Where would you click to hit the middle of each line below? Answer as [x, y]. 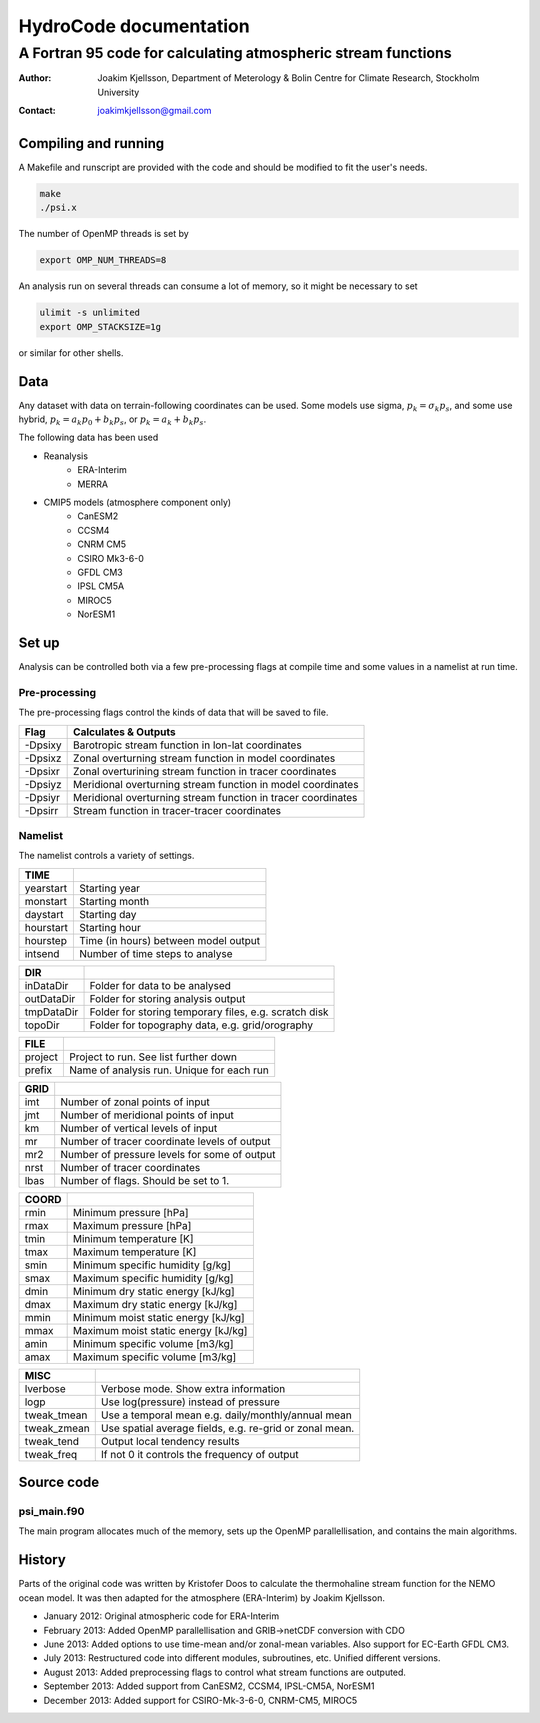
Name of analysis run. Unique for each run [168, 1070]
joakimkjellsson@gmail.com [154, 111]
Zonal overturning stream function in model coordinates [204, 758]
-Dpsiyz [43, 784]
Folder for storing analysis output [167, 998]
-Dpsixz [43, 758]
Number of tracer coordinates [130, 1167]
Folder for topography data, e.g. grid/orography [201, 1025]
